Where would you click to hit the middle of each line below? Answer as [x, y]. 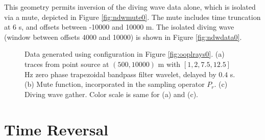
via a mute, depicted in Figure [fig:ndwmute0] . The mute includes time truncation [132, 17]
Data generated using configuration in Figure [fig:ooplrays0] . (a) [125, 54]
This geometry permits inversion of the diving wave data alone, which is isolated [130, 7]
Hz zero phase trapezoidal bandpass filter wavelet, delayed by [121, 74]
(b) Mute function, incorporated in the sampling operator [115, 84]
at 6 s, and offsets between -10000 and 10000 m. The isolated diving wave [119, 27]
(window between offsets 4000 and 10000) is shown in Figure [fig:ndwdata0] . [123, 37]
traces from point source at [67, 64]
